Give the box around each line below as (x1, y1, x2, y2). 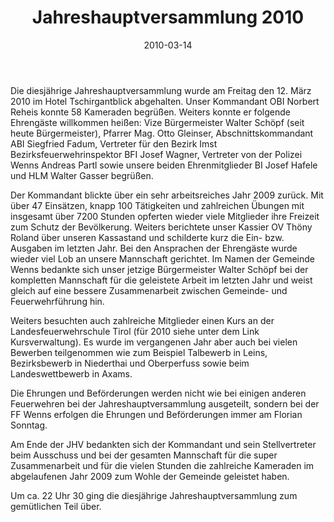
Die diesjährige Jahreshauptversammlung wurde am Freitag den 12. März (10, 84, 312, 96)
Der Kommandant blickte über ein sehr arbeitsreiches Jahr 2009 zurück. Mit (10, 189, 324, 201)
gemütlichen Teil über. (10, 500, 102, 512)
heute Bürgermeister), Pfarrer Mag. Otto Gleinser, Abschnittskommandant (10, 127, 314, 139)
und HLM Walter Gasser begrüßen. (10, 169, 154, 181)
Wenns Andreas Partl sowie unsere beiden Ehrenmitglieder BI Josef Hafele (10, 159, 318, 171)
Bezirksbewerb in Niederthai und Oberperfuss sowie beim (10, 357, 250, 369)
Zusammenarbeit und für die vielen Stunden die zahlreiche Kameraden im (10, 459, 315, 471)
